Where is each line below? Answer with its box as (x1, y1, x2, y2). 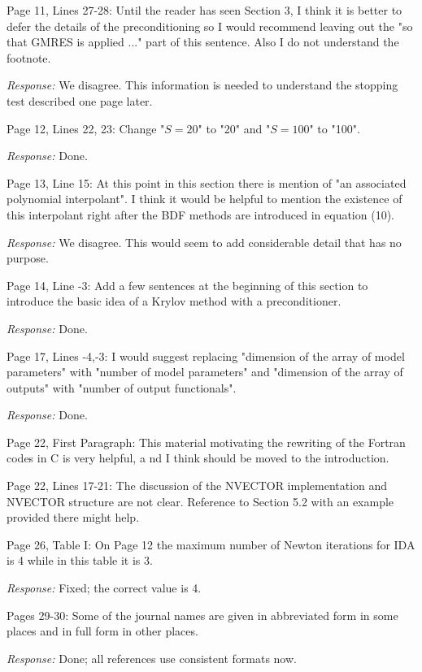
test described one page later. (7, 92, 153, 109)
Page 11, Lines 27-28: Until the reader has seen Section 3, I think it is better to (7, 2, 402, 18)
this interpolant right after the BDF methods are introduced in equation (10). (7, 206, 394, 223)
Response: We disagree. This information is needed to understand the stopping (7, 76, 398, 93)
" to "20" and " (198, 119, 271, 137)
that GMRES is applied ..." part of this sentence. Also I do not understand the (7, 33, 399, 50)
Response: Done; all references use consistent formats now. (7, 649, 297, 666)
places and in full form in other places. (7, 622, 198, 639)
